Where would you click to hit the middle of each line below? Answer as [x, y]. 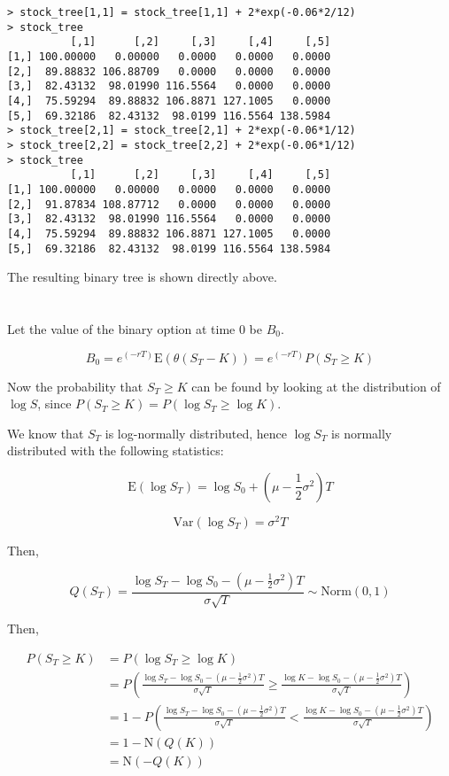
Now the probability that [75, 386]
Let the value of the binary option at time [121, 328]
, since [54, 404]
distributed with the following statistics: [116, 450]
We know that [46, 433]
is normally [362, 433]
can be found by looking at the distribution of [316, 386]
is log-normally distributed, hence [196, 433]
